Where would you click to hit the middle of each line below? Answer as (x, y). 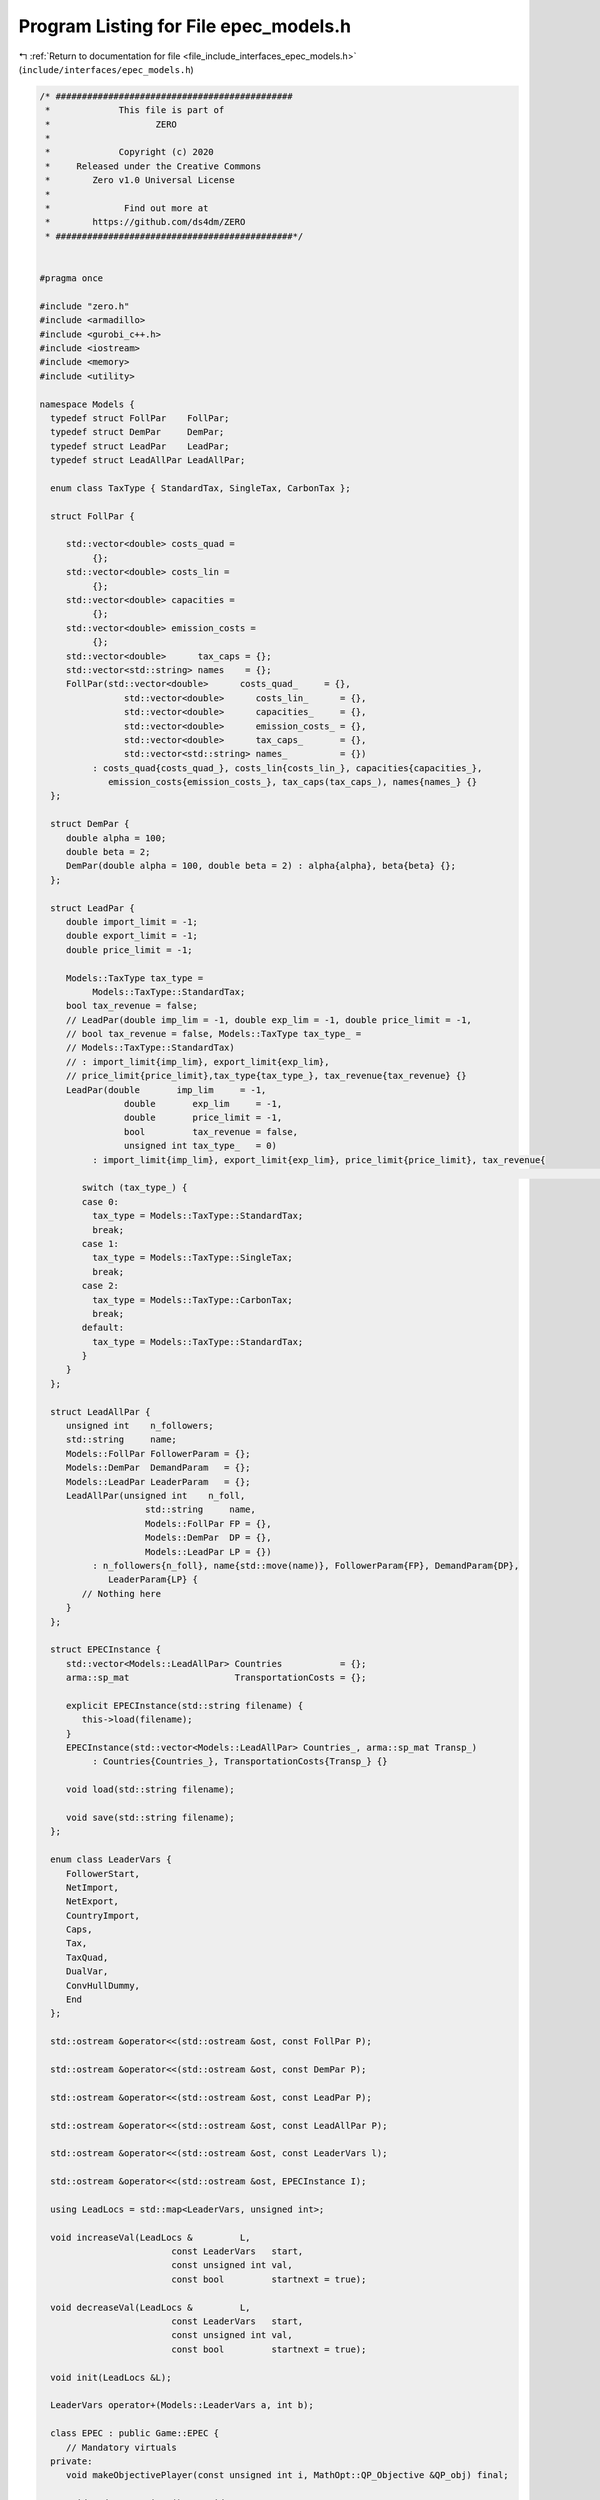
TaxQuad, (87, 1957)
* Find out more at (127, 208)
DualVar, (87, 1971)
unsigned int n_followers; (139, 1426)
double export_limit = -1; (132, 936)
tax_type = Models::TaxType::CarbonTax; (192, 1299)
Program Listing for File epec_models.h (185, 26)
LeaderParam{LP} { (153, 1579)
